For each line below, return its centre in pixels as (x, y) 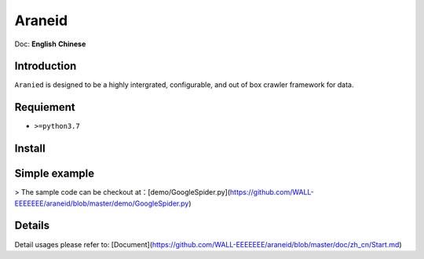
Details (32, 226)
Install (30, 149)
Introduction (46, 66)
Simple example (55, 174)
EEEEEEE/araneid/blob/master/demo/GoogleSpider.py (102, 203)
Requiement (45, 107)
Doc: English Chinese (50, 44)
